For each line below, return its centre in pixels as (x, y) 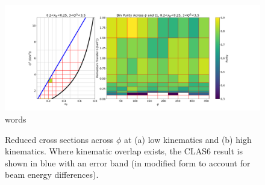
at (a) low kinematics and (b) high (188, 139)
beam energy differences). (52, 174)
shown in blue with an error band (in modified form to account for (128, 162)
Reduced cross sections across (59, 139)
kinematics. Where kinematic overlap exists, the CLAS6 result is (124, 151)
